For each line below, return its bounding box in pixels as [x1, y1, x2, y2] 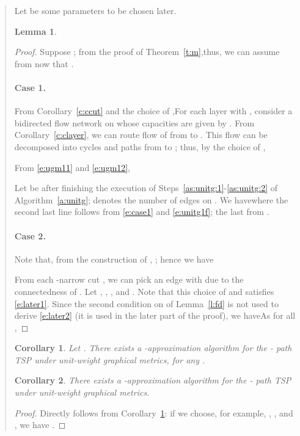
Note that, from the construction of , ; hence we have [14, 252, 214, 265]
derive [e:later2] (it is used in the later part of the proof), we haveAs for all [14, 309, 296, 322]
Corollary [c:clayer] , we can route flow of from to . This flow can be [14, 128, 268, 141]
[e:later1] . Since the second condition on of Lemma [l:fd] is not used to [14, 297, 279, 310]
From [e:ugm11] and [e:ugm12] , [14, 161, 131, 173]
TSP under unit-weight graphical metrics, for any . [14, 353, 205, 366]
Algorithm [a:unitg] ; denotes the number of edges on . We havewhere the [14, 193, 288, 206]
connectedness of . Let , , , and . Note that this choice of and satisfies [14, 285, 274, 297]
